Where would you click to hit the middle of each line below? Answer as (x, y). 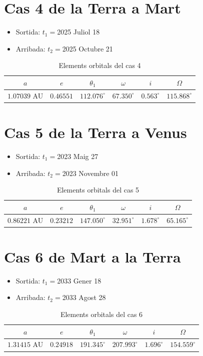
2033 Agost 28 (84, 297)
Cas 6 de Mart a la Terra (92, 256)
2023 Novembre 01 (90, 173)
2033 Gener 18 (79, 280)
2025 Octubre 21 (87, 48)
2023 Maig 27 (78, 156)
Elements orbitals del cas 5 (98, 190)
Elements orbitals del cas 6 (101, 314)
